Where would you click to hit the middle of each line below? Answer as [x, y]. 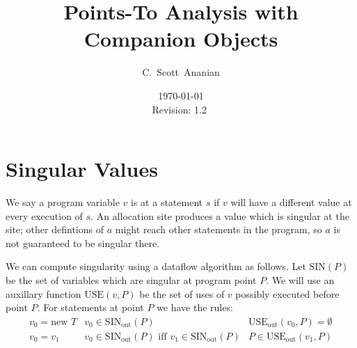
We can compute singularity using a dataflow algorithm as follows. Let [156, 266]
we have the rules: [195, 307]
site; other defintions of [55, 229]
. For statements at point [90, 307]
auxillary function [43, 293]
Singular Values [82, 169]
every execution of [44, 215]
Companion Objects [181, 39]
